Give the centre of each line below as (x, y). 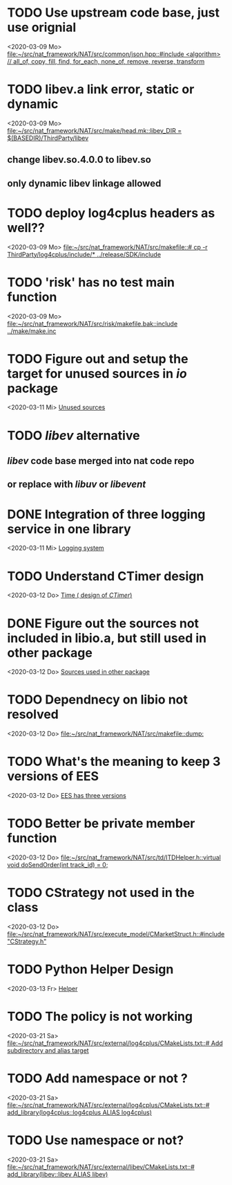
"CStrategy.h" (27, 941)
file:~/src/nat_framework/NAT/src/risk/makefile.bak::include (93, 323)
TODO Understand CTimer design (106, 576)
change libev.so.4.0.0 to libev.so (79, 160)
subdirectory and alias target (48, 1050)
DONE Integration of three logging (106, 514)
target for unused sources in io (97, 374)
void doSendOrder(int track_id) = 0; (58, 865)
